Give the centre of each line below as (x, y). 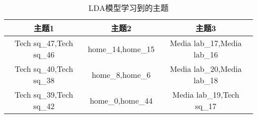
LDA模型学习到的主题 (128, 8)
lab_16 (206, 54)
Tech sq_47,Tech (44, 43)
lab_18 (206, 80)
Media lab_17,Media (206, 43)
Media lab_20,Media (206, 69)
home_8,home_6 (121, 74)
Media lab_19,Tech (206, 94)
